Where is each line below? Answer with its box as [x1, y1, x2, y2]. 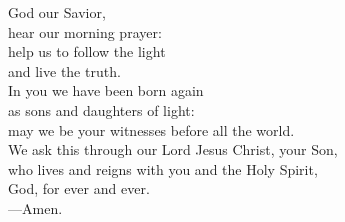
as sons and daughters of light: [8, 99, 195, 120]
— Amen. [8, 197, 63, 218]
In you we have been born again [8, 80, 204, 101]
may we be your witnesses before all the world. [8, 119, 295, 140]
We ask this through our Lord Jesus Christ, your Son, [8, 139, 338, 160]
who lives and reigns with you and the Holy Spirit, [8, 158, 318, 179]
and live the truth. [8, 60, 121, 81]
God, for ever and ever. [8, 178, 150, 199]
